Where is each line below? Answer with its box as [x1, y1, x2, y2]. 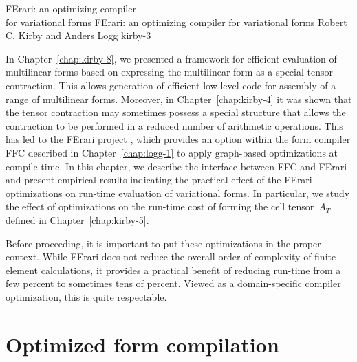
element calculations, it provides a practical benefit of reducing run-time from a [6, 262, 341, 277]
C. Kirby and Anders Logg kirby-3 [6, 28, 151, 43]
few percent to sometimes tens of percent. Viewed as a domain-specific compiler [6, 276, 341, 291]
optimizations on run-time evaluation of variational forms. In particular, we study [6, 185, 350, 200]
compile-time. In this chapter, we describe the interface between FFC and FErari [6, 159, 347, 173]
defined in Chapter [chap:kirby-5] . [6, 212, 149, 227]
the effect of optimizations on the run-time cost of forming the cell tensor [6, 199, 314, 214]
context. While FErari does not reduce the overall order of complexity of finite [6, 249, 336, 264]
